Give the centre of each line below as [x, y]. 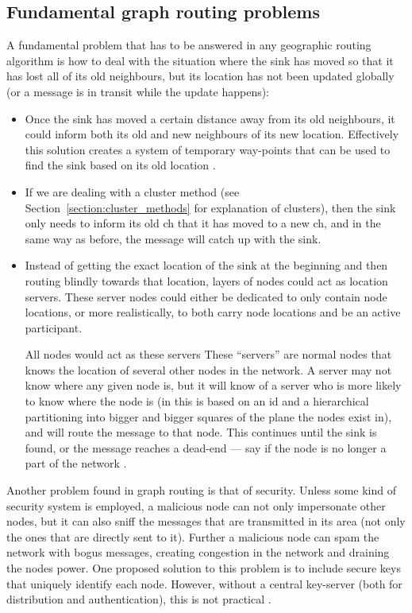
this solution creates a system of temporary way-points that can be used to [208, 149]
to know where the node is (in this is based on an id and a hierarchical [197, 401]
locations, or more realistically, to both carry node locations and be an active [213, 312]
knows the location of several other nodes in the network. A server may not [208, 369]
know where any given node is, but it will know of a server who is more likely [213, 385]
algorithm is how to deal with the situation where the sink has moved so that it [200, 60]
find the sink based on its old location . [120, 165]
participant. [54, 327]
